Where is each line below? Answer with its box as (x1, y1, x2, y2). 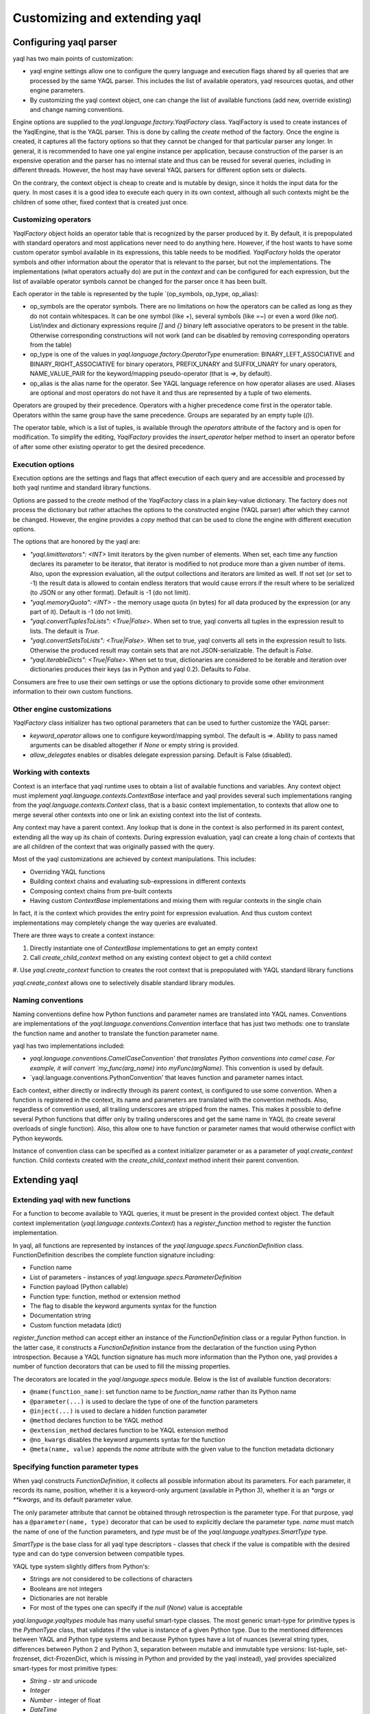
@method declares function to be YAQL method (29, 1416, 163, 1425)
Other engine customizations (12, 704, 112, 714)
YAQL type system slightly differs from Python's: (12, 1562, 150, 1570)
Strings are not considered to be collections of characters (29, 1575, 193, 1583)
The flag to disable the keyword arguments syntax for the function (29, 1301, 217, 1309)
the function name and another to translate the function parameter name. (12, 1029, 219, 1037)
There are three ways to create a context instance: (12, 931, 156, 939)
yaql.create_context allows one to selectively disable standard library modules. (12, 978, 236, 987)
